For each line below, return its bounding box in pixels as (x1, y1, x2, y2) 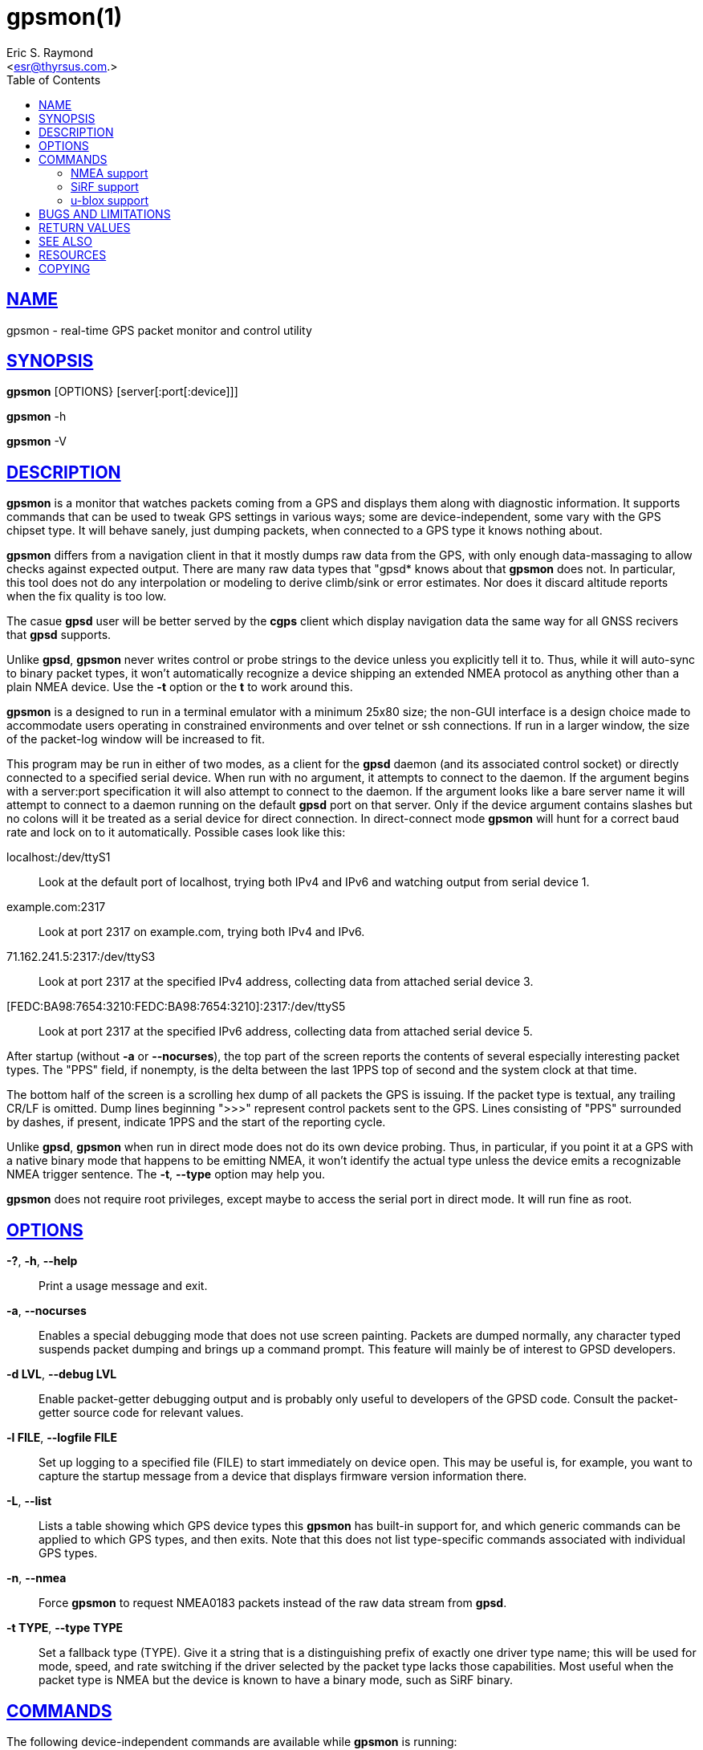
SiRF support (71, 179, 139, 193)
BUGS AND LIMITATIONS (39, 206, 171, 221)
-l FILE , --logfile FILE (6, 1431, 118, 1445)
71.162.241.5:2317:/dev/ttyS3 (6, 950, 156, 964)
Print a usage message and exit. (39, 1279, 208, 1293)
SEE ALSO (39, 234, 93, 248)
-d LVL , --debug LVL (6, 1367, 117, 1382)
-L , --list (6, 1494, 52, 1508)
